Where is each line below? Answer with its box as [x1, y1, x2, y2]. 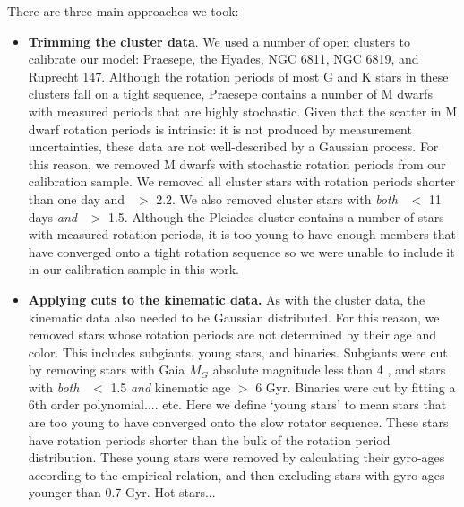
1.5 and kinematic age [110, 377, 231, 396]
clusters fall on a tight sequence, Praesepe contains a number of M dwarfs [28, 84, 433, 103]
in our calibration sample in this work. [28, 260, 239, 279]
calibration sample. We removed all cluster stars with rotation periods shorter [28, 172, 456, 191]
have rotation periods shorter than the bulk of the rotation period [28, 430, 391, 449]
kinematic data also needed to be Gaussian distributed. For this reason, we [28, 307, 440, 326]
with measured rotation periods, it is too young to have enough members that [28, 225, 457, 244]
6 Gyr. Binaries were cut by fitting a [255, 377, 456, 396]
